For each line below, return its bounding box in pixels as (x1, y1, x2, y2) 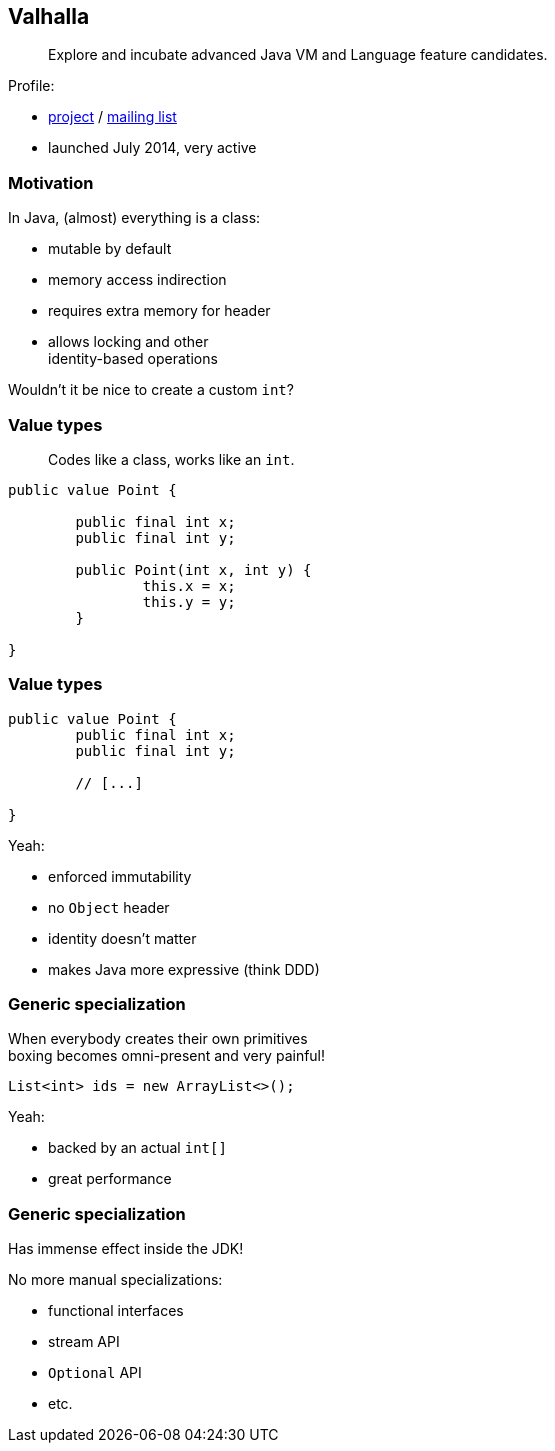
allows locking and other (48, 333, 209, 351)
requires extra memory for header (48, 302, 271, 320)
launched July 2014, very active (48, 139, 257, 157)
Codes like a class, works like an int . (48, 450, 295, 468)
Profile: (8, 77, 55, 95)
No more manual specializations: (8, 1271, 223, 1289)
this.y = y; (142, 593, 236, 610)
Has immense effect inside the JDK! (8, 1240, 244, 1258)
